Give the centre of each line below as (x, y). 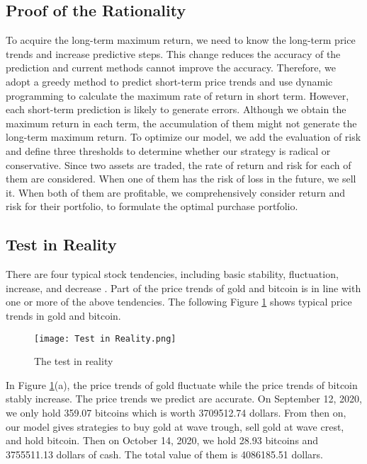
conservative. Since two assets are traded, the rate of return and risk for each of (179, 164)
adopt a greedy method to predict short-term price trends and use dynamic (169, 81)
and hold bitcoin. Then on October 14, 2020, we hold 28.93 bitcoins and (162, 440)
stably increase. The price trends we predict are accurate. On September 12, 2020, (184, 399)
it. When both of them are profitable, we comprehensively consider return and (176, 192)
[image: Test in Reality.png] (105, 338)
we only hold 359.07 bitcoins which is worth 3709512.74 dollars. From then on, (176, 412)
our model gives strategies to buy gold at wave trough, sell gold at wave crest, (175, 426)
